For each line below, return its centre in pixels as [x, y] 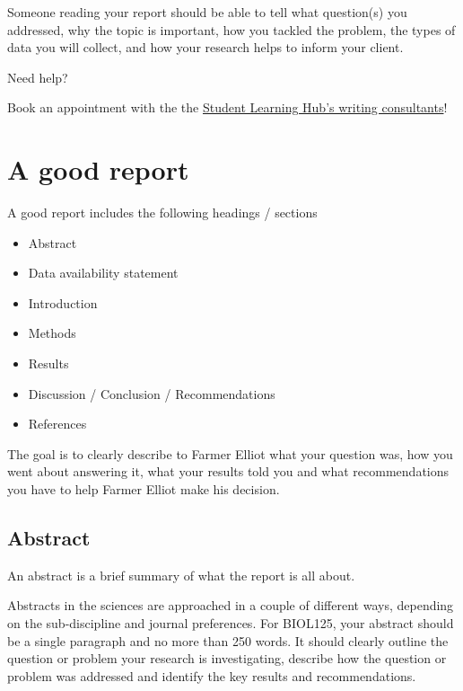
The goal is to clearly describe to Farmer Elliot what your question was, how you [230, 453]
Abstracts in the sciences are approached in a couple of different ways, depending [231, 605]
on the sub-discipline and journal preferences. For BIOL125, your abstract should [231, 623]
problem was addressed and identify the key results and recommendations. [212, 675]
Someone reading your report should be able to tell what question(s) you [207, 12]
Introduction [63, 302]
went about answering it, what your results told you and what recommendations [228, 471]
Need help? [38, 77]
